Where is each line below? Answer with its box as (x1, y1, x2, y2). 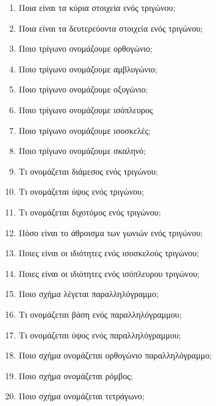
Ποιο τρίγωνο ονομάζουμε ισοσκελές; (18, 124, 151, 136)
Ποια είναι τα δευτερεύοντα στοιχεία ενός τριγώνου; (18, 21, 203, 34)
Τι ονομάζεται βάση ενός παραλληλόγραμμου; (18, 307, 182, 320)
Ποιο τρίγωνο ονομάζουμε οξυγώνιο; (18, 83, 148, 96)
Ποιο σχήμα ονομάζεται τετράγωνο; (18, 390, 145, 402)
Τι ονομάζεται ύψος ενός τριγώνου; (18, 185, 144, 198)
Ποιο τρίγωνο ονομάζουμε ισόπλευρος (18, 103, 153, 116)
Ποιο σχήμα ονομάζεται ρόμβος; (18, 369, 133, 382)
